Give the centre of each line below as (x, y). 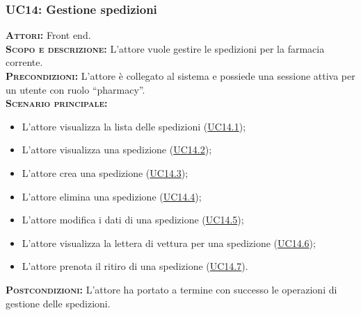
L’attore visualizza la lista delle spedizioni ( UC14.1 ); (134, 126)
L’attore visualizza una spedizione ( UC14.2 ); (117, 150)
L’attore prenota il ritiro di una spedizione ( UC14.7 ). (135, 266)
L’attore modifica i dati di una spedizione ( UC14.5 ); (133, 220)
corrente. (24, 62)
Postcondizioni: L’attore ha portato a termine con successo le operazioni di (171, 289)
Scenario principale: (57, 103)
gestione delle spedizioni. (58, 303)
